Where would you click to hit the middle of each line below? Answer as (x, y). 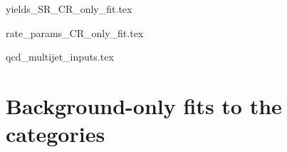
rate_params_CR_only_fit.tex (75, 32)
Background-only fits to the (144, 105)
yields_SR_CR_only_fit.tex (69, 9)
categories (56, 134)
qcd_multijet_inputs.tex (60, 57)
